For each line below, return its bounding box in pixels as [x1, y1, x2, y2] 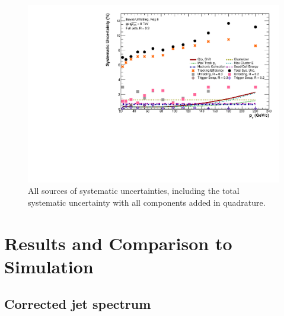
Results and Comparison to [4, 231, 232, 255]
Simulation [4, 254, 94, 278]
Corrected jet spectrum [4, 295, 151, 313]
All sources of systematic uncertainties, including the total [28, 184, 240, 197]
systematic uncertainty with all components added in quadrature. [28, 196, 266, 208]
